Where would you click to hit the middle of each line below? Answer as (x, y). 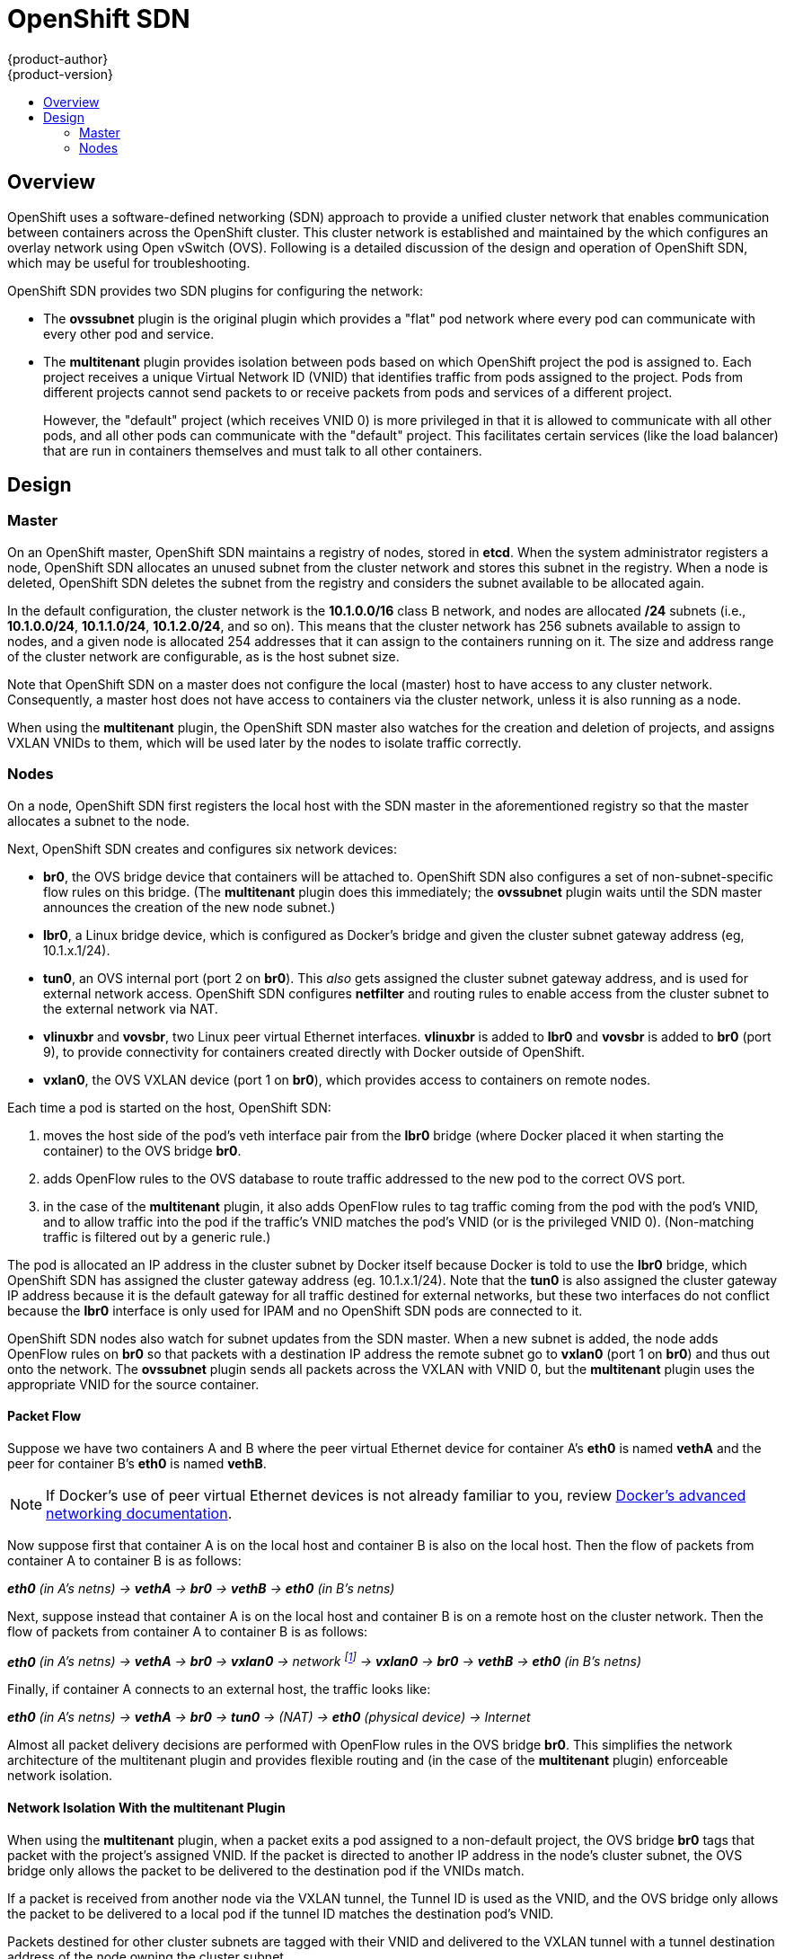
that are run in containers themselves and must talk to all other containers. (263, 450)
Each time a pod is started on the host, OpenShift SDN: (169, 1107)
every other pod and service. (129, 333)
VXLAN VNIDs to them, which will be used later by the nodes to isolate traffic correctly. (265, 742)
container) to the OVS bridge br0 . (142, 1150)
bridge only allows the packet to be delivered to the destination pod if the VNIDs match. (266, 1870)
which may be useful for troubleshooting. (129, 262)
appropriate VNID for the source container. (133, 1384)
